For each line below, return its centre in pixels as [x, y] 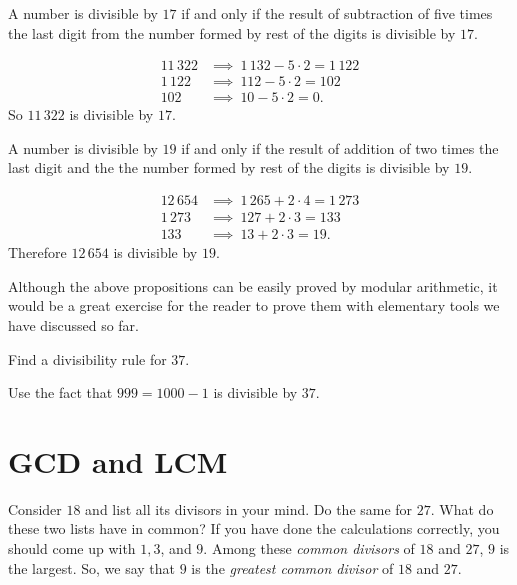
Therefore [37, 252]
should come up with [72, 548]
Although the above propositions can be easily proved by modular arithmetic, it [253, 285]
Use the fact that [60, 392]
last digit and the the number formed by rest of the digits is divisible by [229, 167]
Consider [35, 508]
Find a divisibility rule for [87, 358]
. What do [462, 508]
